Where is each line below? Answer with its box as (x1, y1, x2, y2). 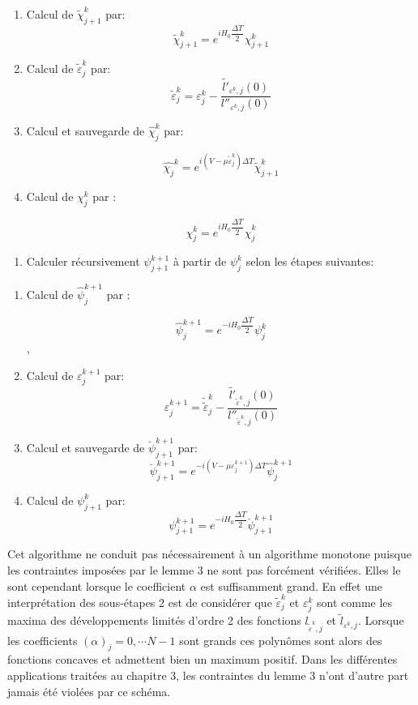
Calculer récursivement (26, 253, 140, 270)
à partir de (173, 253, 227, 270)
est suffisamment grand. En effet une (200, 577, 383, 594)
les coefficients (7, 631, 78, 648)
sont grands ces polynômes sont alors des (179, 631, 382, 648)
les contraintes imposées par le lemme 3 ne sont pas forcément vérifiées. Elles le (7, 561, 401, 578)
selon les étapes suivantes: (245, 253, 374, 270)
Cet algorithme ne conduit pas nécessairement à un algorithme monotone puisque (7, 545, 412, 562)
